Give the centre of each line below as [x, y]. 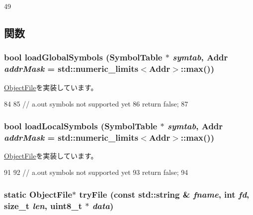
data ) [103, 205]
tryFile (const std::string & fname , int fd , [164, 194]
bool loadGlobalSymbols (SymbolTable [83, 57]
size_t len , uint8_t [43, 205]
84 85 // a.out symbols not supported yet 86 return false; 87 [96, 104]
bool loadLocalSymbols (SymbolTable [81, 126]
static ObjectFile [38, 194]
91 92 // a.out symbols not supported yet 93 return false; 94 [96, 172]
